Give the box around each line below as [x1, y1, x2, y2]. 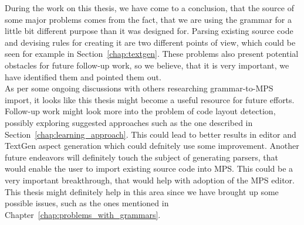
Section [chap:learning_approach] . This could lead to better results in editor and [5, 128, 296, 140]
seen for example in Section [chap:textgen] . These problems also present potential [5, 47, 299, 60]
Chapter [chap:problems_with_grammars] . [5, 208, 161, 220]
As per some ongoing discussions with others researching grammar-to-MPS [5, 82, 273, 94]
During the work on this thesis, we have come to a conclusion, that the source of [5, 2, 294, 13]
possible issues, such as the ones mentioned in [5, 197, 169, 209]
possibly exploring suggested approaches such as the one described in [5, 116, 253, 128]
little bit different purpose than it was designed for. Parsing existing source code [5, 25, 293, 37]
